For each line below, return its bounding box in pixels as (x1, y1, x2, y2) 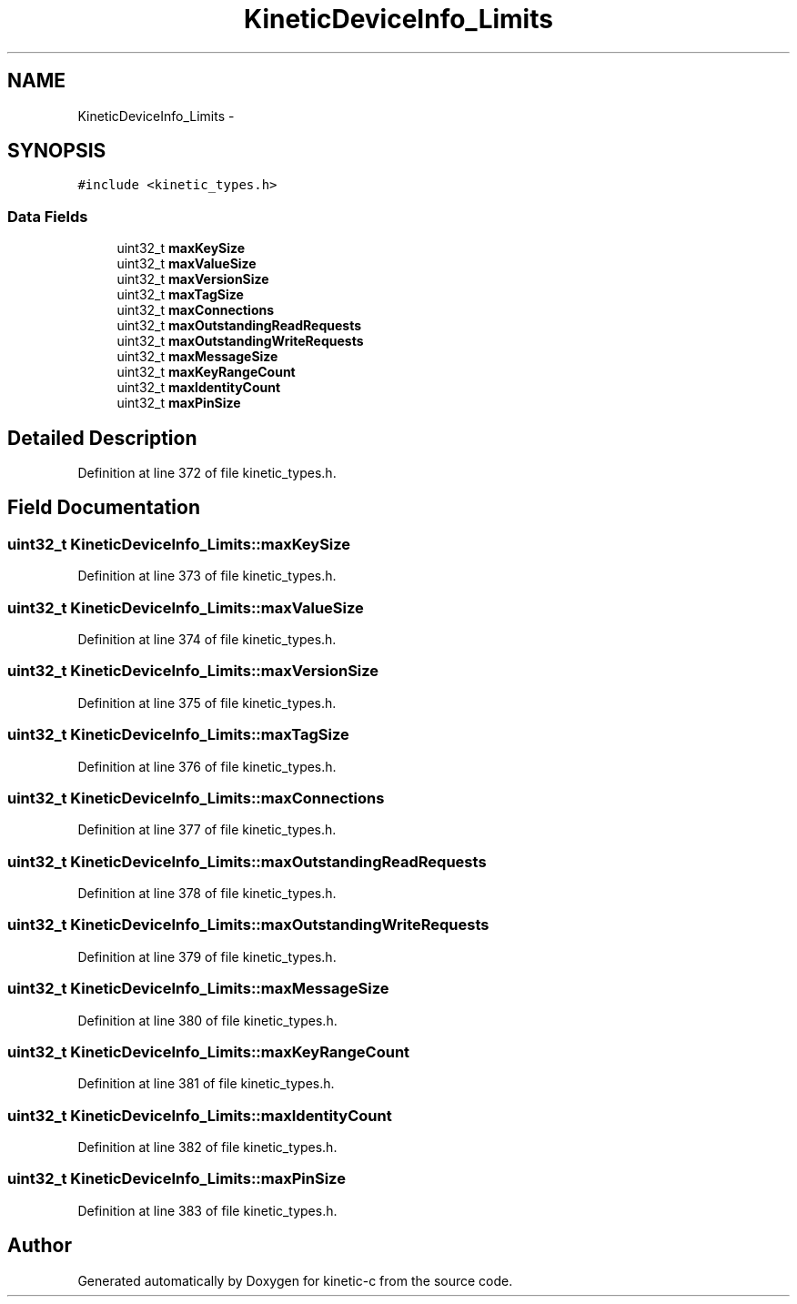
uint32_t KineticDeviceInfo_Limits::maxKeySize (7, 534, 351, 553)
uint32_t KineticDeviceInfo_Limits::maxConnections (7, 788, 385, 807)
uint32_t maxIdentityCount (116, 379, 281, 396)
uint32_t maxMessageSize (116, 349, 278, 365)
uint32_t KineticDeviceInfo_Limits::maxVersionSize (7, 662, 379, 681)
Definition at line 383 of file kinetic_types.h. (77, 1202, 338, 1218)
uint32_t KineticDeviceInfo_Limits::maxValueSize (7, 598, 364, 617)
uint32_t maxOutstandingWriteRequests (116, 333, 364, 349)
